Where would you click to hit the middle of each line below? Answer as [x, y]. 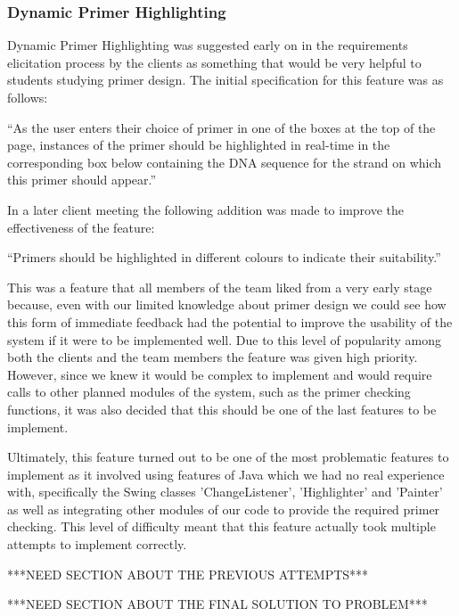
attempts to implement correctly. [97, 544]
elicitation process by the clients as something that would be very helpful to [214, 62]
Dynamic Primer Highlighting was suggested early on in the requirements [208, 45]
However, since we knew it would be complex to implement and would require [220, 374]
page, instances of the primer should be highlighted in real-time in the [199, 145]
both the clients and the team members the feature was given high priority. [213, 357]
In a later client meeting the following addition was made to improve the [206, 209]
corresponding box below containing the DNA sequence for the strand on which [225, 162]
